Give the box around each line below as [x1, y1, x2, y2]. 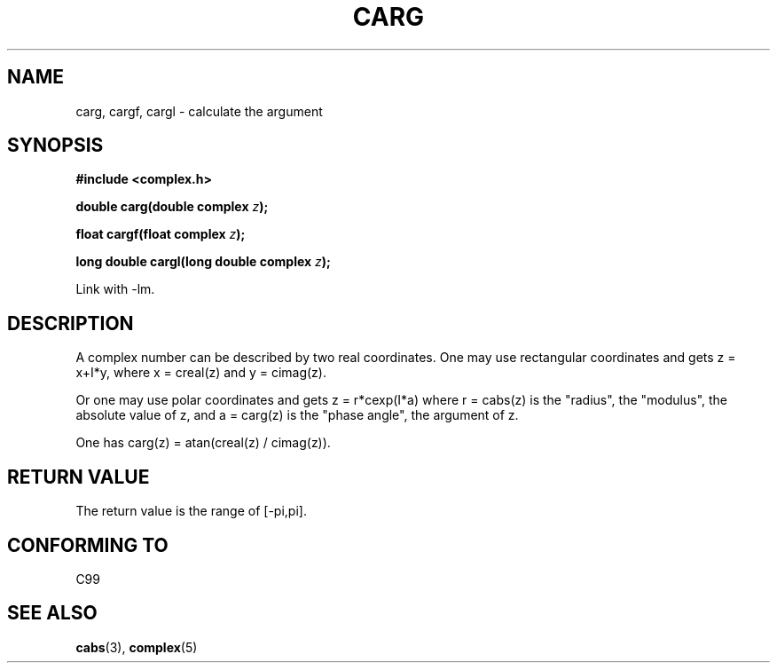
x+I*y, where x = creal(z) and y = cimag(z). [75, 365, 326, 381]
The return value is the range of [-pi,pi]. [75, 503, 307, 519]
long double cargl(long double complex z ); [75, 254, 331, 270]
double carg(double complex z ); [75, 199, 269, 215]
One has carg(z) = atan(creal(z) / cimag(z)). [75, 435, 331, 451]
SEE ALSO [7, 602, 98, 625]
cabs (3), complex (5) [75, 639, 198, 655]
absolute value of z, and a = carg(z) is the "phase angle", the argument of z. [75, 407, 519, 423]
